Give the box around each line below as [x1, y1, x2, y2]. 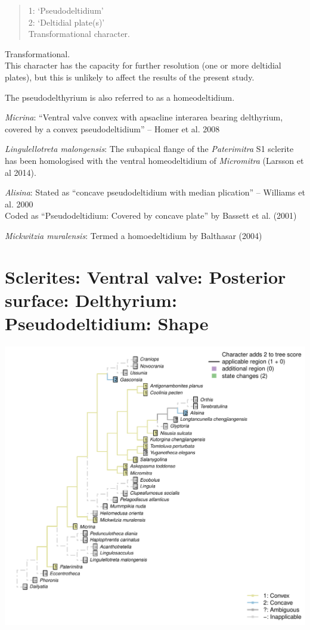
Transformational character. [28, 27, 130, 40]
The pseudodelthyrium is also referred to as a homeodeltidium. [5, 91, 235, 103]
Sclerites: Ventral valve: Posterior [5, 264, 286, 288]
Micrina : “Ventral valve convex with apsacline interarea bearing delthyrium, [5, 111, 283, 123]
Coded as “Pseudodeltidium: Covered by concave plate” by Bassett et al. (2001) [5, 209, 297, 222]
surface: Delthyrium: [5, 287, 177, 312]
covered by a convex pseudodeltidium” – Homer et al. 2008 [5, 122, 220, 135]
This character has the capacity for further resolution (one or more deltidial [5, 59, 281, 72]
